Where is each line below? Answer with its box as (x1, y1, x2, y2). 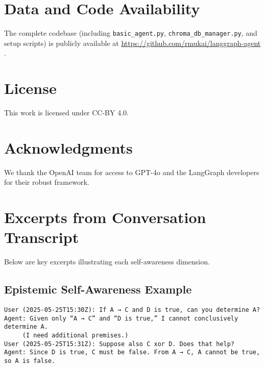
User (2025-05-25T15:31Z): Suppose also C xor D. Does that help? (4, 340, 235, 348)
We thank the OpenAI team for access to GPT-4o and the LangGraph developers (4, 166, 259, 177)
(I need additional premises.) (22, 332, 129, 339)
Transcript (4, 227, 79, 248)
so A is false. (4, 357, 56, 365)
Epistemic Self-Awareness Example (4, 281, 192, 297)
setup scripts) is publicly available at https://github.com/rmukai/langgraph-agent (4, 37, 261, 48)
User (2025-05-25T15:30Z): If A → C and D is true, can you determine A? (4, 306, 260, 314)
